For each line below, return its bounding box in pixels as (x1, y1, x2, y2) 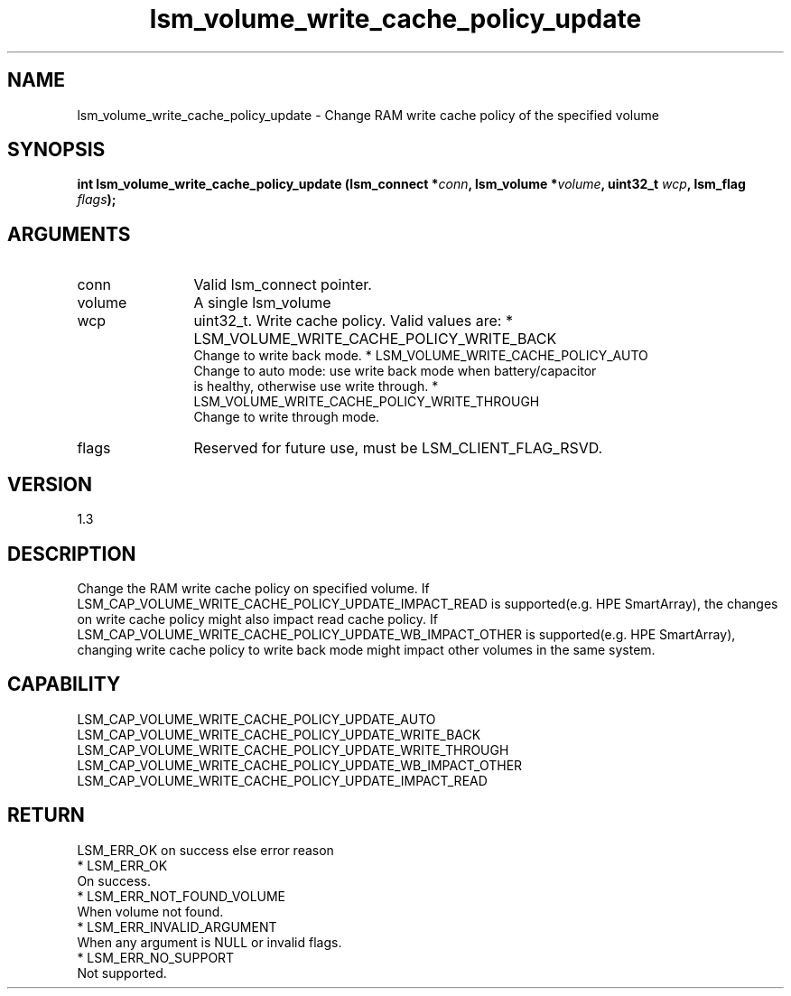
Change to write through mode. (193, 409, 380, 425)
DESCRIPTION (7, 542, 136, 565)
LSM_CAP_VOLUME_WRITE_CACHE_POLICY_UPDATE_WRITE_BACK (77, 726, 481, 742)
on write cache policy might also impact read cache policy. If (77, 610, 438, 627)
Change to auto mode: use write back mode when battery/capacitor (193, 363, 597, 379)
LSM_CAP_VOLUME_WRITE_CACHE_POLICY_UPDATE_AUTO (77, 711, 436, 727)
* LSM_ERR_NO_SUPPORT (77, 949, 235, 965)
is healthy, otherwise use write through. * (193, 378, 439, 395)
